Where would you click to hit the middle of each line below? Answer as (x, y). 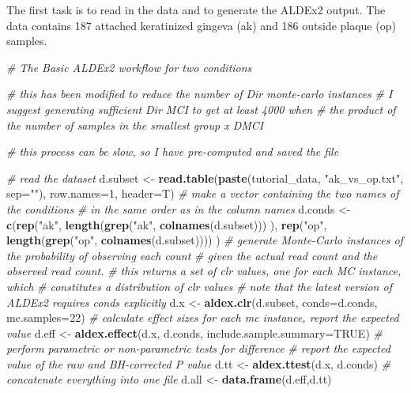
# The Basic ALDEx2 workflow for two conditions (129, 67)
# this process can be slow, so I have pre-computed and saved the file (173, 151)
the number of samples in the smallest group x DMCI (135, 125)
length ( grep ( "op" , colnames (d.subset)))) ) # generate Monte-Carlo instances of (205, 240)
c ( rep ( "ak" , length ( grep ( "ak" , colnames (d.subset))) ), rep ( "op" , (167, 224)
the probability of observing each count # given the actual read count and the (192, 255)
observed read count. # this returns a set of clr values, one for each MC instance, (204, 271)
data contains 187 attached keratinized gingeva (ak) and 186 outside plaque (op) (201, 25)
